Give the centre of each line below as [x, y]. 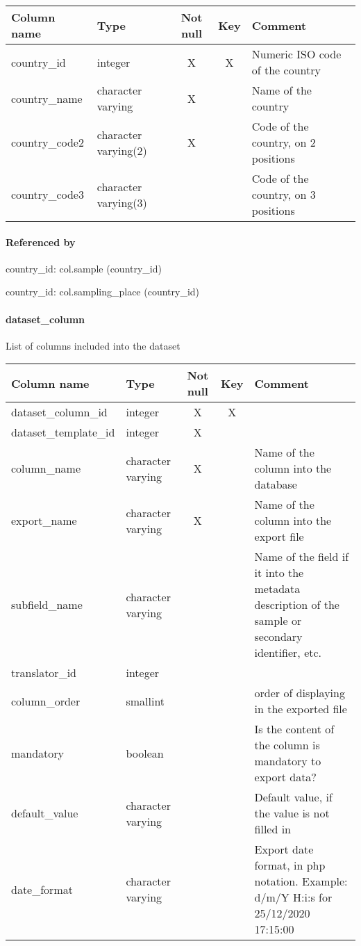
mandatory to [288, 761]
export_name [44, 521]
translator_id [44, 673]
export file [279, 537]
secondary [278, 637]
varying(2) [122, 150]
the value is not [292, 813]
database [276, 484]
